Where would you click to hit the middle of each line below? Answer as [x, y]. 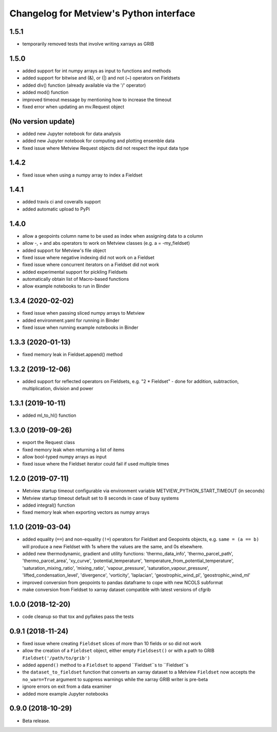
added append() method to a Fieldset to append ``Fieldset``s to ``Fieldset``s [105, 665]
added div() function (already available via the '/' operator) [84, 85]
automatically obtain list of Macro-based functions [76, 279]
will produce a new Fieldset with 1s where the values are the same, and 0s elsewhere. [113, 546]
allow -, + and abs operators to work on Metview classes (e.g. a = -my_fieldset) [106, 243]
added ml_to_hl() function [49, 415]
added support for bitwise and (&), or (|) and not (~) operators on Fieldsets [101, 78]
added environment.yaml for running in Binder [71, 320]
